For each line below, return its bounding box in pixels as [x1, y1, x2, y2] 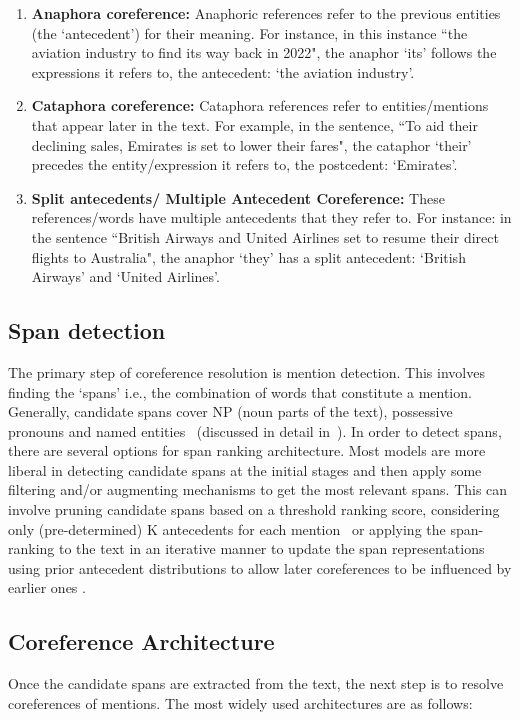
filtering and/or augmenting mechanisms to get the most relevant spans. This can [8, 479, 508, 500]
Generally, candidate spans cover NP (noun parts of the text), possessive [8, 401, 453, 422]
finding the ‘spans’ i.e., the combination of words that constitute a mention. [8, 381, 472, 402]
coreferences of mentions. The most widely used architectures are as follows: [8, 692, 473, 713]
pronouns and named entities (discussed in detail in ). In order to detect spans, [8, 420, 502, 441]
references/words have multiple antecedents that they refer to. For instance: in [31, 207, 512, 228]
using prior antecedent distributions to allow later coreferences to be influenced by [8, 557, 512, 578]
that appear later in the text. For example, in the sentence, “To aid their [31, 114, 478, 135]
